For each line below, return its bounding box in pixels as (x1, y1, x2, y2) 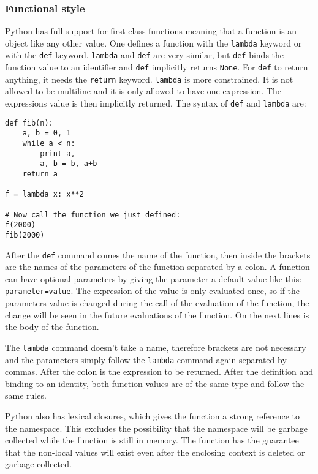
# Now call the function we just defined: (5, 210, 181, 219)
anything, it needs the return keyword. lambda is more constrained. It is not (5, 72, 293, 85)
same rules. (5, 389, 47, 402)
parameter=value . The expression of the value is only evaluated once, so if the (5, 284, 300, 297)
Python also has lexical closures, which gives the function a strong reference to (5, 409, 300, 422)
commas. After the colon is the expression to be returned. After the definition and (5, 365, 313, 378)
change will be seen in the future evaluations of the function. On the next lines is (5, 308, 309, 321)
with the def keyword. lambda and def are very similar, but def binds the (5, 48, 284, 61)
